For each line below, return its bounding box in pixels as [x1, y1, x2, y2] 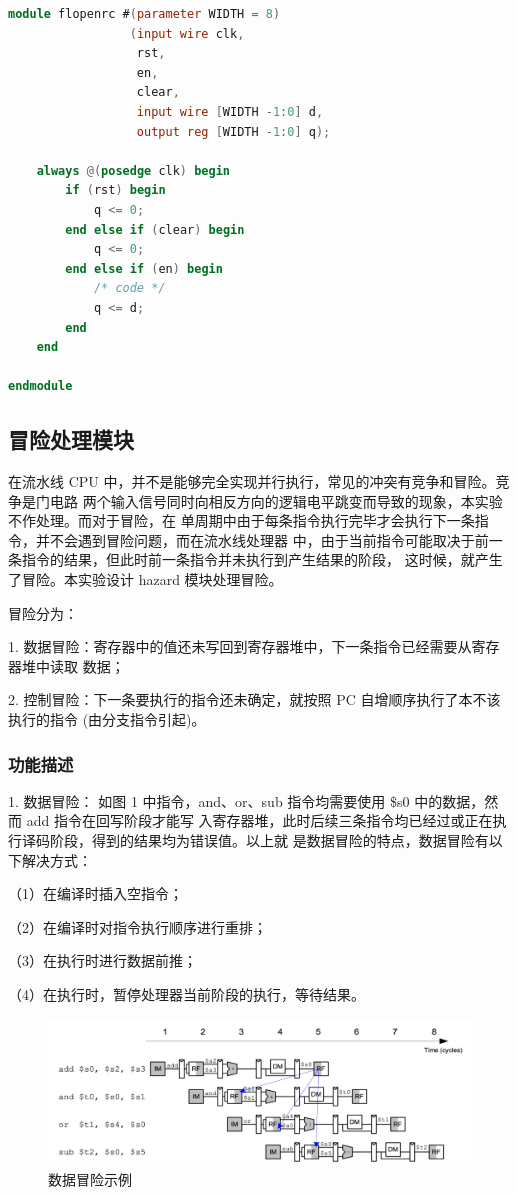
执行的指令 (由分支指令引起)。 [8, 709, 206, 730]
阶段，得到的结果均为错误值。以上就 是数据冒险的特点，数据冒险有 [49, 830, 489, 851]
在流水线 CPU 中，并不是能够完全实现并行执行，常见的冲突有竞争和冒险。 [8, 471, 496, 492]
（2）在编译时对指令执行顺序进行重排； [8, 916, 267, 937]
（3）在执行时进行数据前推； [8, 950, 197, 971]
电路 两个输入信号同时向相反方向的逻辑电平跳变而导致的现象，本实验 [49, 490, 503, 511]
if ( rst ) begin [65, 183, 166, 198]
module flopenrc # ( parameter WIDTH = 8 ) [8, 7, 281, 21]
